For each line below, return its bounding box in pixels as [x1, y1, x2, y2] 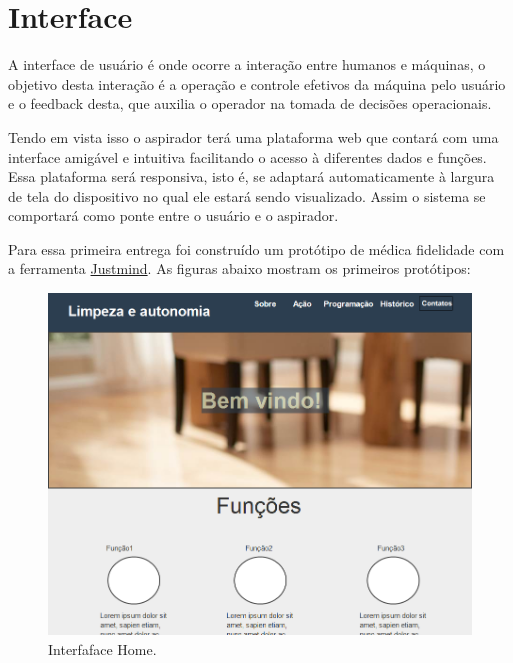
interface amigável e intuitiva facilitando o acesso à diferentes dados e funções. [8, 146, 487, 167]
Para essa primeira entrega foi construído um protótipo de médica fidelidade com [8, 238, 505, 259]
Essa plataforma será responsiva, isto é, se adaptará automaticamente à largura [8, 166, 495, 187]
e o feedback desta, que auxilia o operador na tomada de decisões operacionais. [8, 93, 492, 114]
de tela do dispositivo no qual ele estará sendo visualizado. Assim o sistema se [8, 185, 486, 206]
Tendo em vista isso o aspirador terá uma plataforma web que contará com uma [8, 126, 499, 147]
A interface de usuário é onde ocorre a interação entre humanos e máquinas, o [8, 54, 486, 75]
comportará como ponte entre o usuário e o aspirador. [8, 205, 339, 226]
